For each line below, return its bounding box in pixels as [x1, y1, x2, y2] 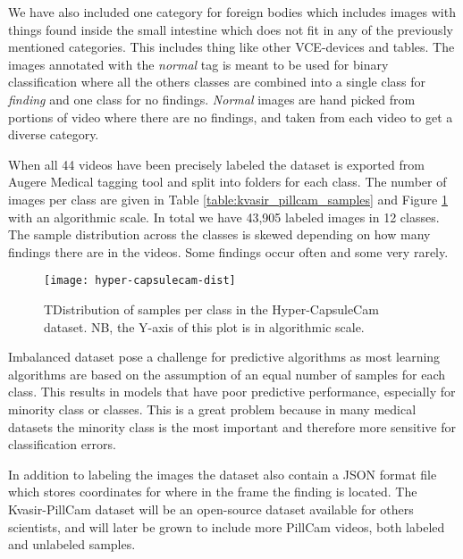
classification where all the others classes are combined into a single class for [8, 72, 426, 91]
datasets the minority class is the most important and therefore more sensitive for [8, 417, 456, 436]
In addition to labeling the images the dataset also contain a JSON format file [8, 464, 437, 483]
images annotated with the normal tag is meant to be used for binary [8, 54, 389, 73]
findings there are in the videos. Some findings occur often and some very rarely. [8, 242, 449, 261]
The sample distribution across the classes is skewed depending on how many [8, 225, 431, 244]
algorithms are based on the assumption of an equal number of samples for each [8, 364, 446, 383]
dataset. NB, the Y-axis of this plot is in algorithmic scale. [44, 317, 365, 336]
